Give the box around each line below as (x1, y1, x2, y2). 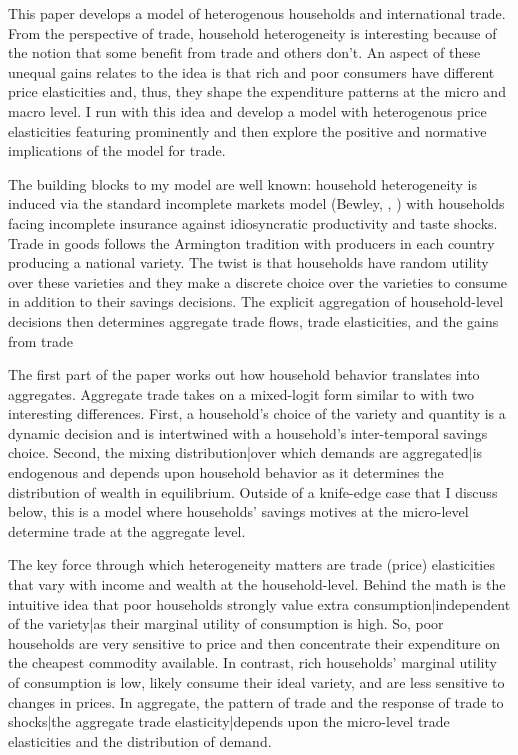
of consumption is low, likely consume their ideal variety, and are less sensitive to (8, 672, 505, 692)
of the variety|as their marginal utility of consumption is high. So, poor (8, 613, 444, 634)
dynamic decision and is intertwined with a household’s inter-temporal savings (8, 422, 488, 443)
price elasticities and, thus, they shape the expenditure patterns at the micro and (8, 81, 506, 102)
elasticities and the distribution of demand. (8, 730, 272, 751)
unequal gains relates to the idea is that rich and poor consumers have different (8, 61, 495, 82)
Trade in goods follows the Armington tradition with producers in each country (8, 232, 495, 253)
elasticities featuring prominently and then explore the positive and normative (8, 120, 487, 141)
